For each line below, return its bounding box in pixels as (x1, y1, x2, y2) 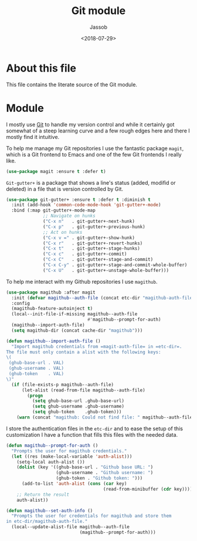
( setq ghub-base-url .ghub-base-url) (32, 398, 125, 404)
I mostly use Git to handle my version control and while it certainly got (6, 121, 175, 128)
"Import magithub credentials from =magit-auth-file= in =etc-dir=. (11, 343, 182, 349)
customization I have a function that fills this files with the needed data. (6, 431, 178, 438)
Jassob (90, 23, 107, 30)
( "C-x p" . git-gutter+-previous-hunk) (43, 224, 145, 230)
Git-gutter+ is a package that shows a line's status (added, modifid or (6, 179, 176, 186)
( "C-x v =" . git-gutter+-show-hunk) (43, 234, 135, 241)
